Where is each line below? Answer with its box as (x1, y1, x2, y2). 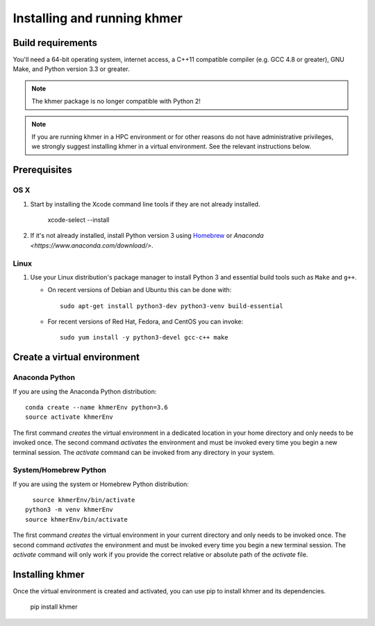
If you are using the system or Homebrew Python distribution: (12, 480, 189, 488)
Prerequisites (12, 164, 72, 176)
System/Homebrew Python (12, 465, 107, 475)
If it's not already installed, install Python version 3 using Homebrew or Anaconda (30, 232, 264, 240)
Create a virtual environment (12, 351, 140, 363)
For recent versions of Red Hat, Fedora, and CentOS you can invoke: (47, 317, 243, 326)
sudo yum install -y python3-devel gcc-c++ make (60, 334, 228, 342)
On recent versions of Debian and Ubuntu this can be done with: (47, 286, 232, 294)
